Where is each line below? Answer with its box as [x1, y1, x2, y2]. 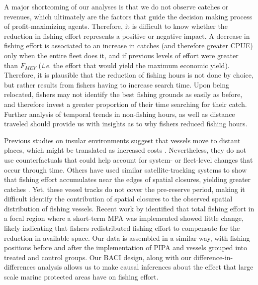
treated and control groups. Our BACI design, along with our [4, 252, 191, 262]
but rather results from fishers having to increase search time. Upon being [4, 79, 230, 90]
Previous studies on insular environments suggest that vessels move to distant [4, 135, 241, 145]
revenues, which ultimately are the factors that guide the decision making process [4, 11, 253, 21]
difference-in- [193, 252, 233, 262]
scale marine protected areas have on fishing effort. [4, 272, 159, 282]
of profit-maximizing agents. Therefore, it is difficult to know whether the [4, 21, 228, 31]
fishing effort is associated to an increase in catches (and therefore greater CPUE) [4, 40, 253, 51]
